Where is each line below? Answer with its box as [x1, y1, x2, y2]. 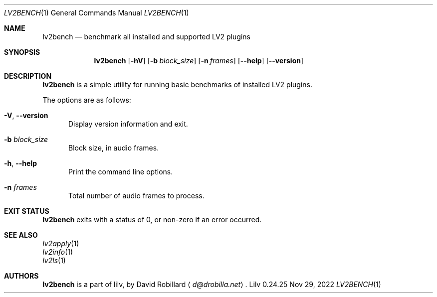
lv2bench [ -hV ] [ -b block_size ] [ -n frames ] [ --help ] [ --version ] [94, 56, 304, 65]
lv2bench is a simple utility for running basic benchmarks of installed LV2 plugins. [42, 80, 313, 89]
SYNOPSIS [4, 48, 40, 56]
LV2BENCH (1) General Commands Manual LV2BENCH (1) [4, 8, 189, 17]
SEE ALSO [4, 231, 38, 239]
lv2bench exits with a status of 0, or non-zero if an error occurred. [42, 215, 262, 224]
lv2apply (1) [42, 239, 79, 248]
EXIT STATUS [4, 207, 49, 215]
